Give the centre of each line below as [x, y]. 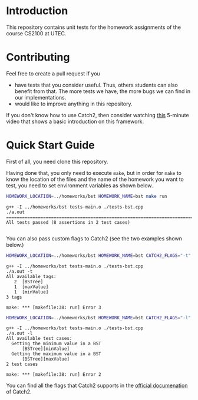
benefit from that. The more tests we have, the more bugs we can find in [103, 91]
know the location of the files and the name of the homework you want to [95, 179]
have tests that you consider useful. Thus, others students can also [96, 85]
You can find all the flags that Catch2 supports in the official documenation [97, 386]
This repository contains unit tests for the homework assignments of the [94, 27]
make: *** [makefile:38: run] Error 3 [54, 308]
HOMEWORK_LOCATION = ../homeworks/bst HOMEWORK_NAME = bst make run [87, 196]
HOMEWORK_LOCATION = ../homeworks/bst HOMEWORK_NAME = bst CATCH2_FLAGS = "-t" [99, 255]
